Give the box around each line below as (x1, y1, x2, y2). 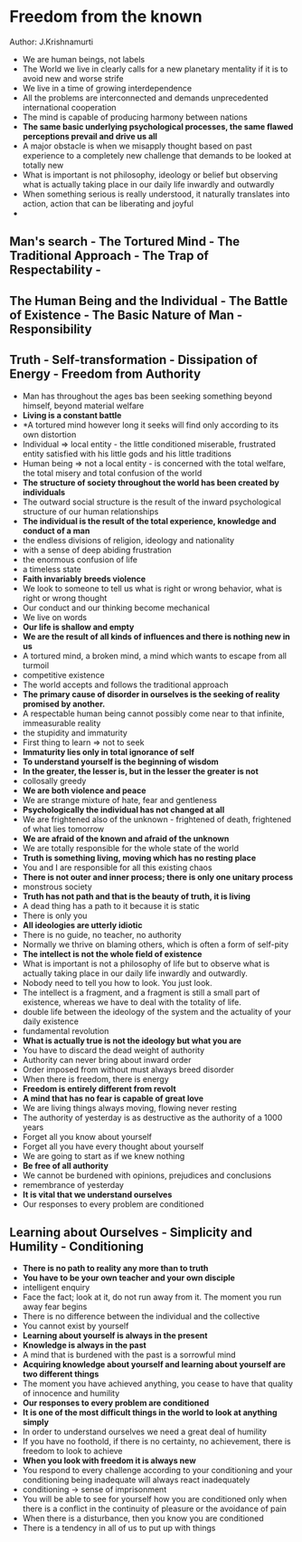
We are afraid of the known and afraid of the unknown (22, 833, 230, 844)
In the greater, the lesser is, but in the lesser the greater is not (22, 765, 260, 776)
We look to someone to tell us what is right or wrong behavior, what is (22, 582, 283, 594)
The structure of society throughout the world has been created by (22, 477, 280, 488)
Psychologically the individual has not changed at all (22, 804, 225, 815)
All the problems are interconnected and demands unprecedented (22, 92, 269, 103)
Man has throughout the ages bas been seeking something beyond (22, 390, 273, 401)
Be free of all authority (22, 1160, 109, 1171)
